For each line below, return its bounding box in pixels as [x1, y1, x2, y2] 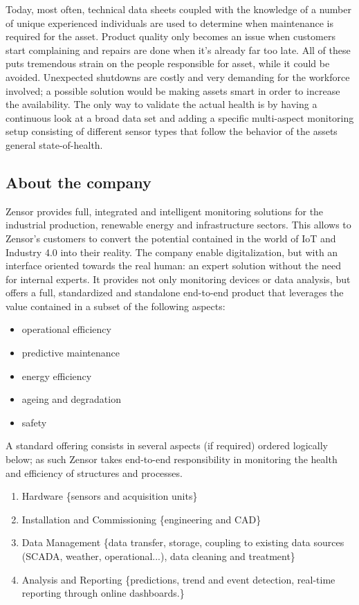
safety [21, 415, 47, 429]
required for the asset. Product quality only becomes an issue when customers [6, 29, 335, 44]
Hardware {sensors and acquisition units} [21, 489, 198, 503]
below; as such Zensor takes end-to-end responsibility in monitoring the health [6, 452, 338, 467]
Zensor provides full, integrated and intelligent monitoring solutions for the [6, 204, 324, 218]
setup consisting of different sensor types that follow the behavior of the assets [6, 124, 338, 138]
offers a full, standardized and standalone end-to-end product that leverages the [6, 285, 344, 300]
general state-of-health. [6, 137, 103, 152]
